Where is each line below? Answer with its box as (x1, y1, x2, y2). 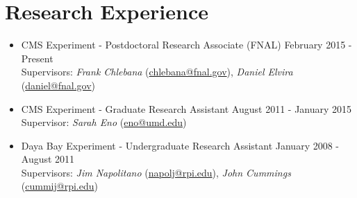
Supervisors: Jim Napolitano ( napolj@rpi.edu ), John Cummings (21, 165, 291, 179)
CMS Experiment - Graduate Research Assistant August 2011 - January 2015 (21, 101, 352, 116)
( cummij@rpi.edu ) (21, 179, 98, 193)
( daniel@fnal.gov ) (21, 78, 96, 92)
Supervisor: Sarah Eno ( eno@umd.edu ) (21, 115, 187, 129)
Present (21, 51, 53, 65)
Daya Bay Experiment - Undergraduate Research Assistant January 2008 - (21, 138, 340, 152)
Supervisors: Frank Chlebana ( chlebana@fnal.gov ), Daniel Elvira (21, 64, 293, 79)
